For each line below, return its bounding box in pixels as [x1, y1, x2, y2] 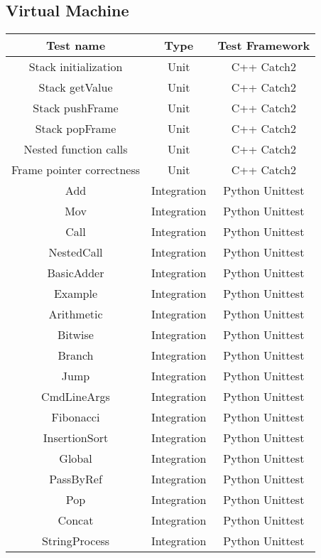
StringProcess [41, 532, 110, 549]
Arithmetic [48, 306, 103, 323]
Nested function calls [23, 141, 128, 158]
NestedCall [48, 244, 103, 261]
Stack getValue [38, 79, 113, 96]
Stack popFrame [35, 120, 116, 137]
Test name [45, 37, 106, 54]
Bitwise [58, 326, 94, 343]
